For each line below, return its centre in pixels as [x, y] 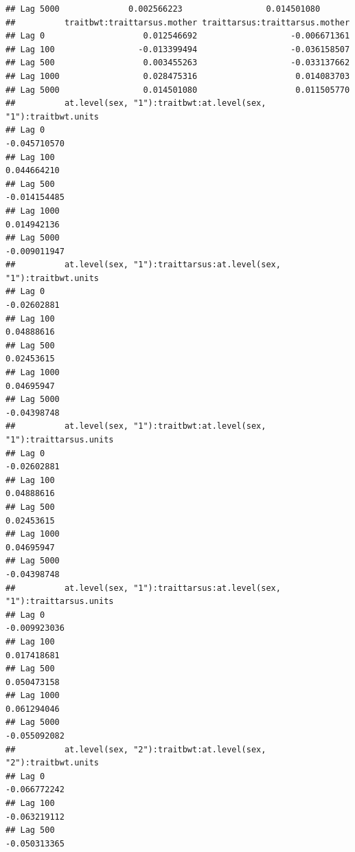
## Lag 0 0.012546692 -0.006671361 [178, 36]
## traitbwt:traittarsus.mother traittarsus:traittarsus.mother [178, 22]
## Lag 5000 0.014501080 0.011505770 [178, 90]
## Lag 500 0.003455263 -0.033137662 [178, 63]
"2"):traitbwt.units [53, 763]
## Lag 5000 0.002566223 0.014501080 [163, 9]
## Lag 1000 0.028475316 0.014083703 [178, 76]
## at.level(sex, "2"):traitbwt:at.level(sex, [136, 749]
